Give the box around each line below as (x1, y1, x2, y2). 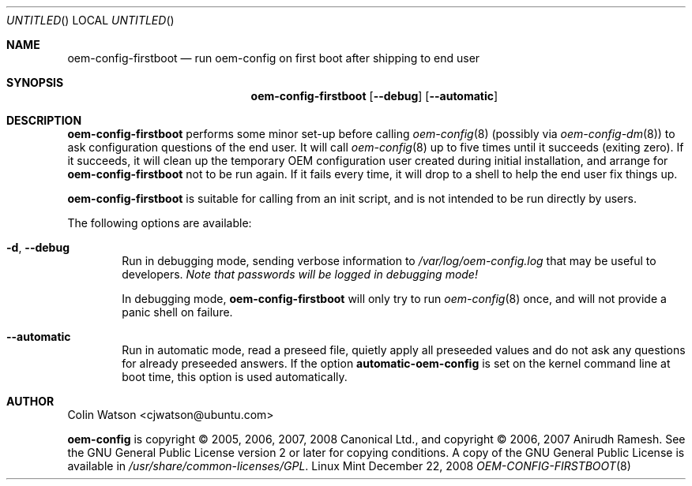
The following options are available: (67, 216, 252, 230)
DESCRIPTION (6, 114, 82, 127)
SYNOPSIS (6, 76, 64, 89)
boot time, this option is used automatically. (122, 370, 348, 383)
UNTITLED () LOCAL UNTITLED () (6, 13, 175, 27)
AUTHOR (6, 394, 55, 408)
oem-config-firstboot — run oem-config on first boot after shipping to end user (67, 51, 480, 65)
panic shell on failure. (122, 305, 233, 319)
